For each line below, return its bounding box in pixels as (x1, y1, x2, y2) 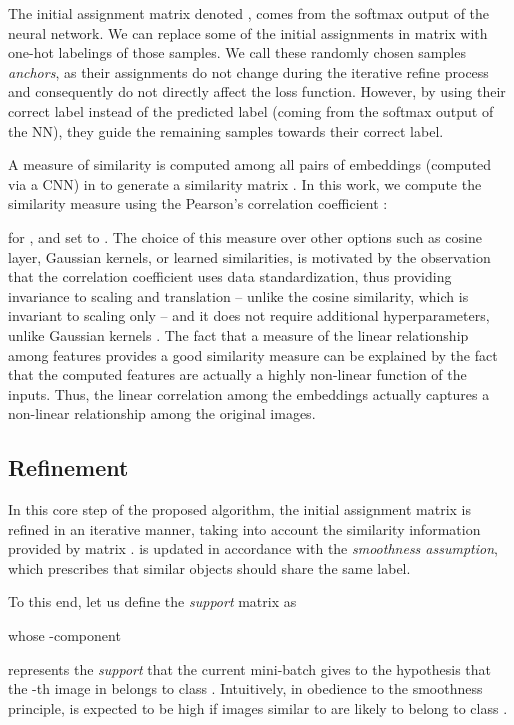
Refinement (8, 452, 129, 483)
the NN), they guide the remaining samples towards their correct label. (8, 120, 444, 141)
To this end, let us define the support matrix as (8, 591, 297, 612)
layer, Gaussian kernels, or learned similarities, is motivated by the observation (8, 246, 491, 267)
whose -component (8, 625, 121, 646)
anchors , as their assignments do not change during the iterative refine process (8, 61, 489, 82)
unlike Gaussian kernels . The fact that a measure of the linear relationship (8, 324, 469, 345)
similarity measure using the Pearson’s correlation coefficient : (8, 193, 388, 214)
